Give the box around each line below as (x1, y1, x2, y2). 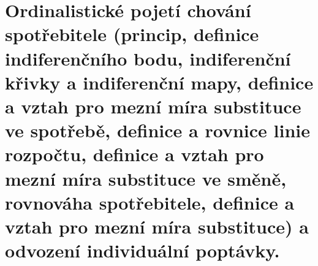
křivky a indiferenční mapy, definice (5, 69, 314, 94)
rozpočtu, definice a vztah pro (5, 142, 264, 167)
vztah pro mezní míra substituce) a (5, 213, 309, 238)
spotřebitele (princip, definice (5, 21, 259, 47)
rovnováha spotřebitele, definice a (5, 189, 295, 215)
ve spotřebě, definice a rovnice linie (5, 118, 310, 143)
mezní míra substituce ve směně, (5, 165, 287, 191)
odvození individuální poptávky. (5, 238, 280, 263)
